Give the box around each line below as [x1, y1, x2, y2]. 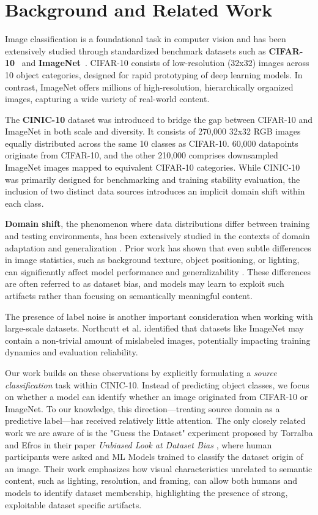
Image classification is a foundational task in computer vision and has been [5, 32, 286, 45]
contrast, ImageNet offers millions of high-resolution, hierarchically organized [5, 80, 294, 93]
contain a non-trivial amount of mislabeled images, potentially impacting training [5, 333, 311, 346]
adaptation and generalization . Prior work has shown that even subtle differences [5, 241, 311, 254]
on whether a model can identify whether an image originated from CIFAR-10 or [5, 390, 308, 403]
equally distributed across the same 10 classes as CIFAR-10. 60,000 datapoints [5, 136, 298, 149]
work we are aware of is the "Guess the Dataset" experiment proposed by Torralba [5, 426, 313, 439]
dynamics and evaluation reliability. [5, 346, 138, 358]
